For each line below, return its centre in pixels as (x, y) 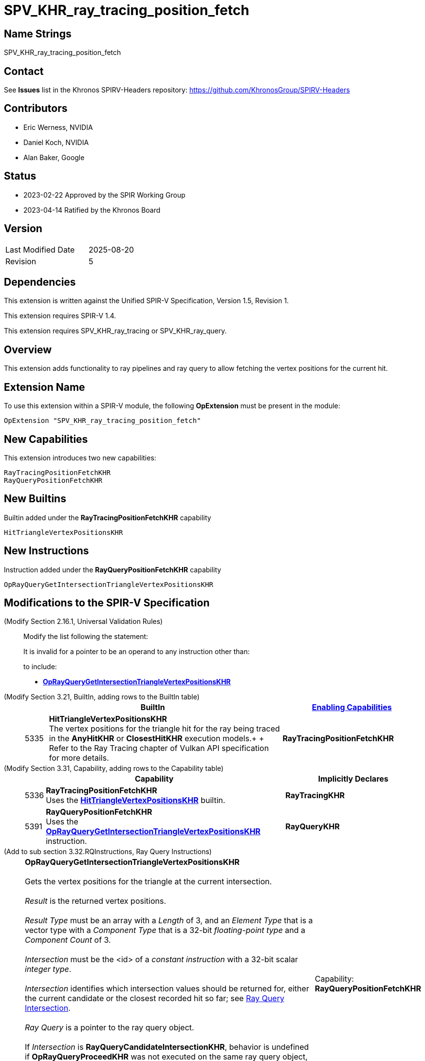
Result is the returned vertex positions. (96, 901)
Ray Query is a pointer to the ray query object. (110, 1028)
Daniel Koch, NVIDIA (56, 142)
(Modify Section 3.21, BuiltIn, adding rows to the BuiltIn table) (102, 697)
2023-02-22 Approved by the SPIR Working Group (104, 195)
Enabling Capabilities (352, 707)
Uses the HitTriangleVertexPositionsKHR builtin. (136, 800)
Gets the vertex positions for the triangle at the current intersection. (148, 882)
